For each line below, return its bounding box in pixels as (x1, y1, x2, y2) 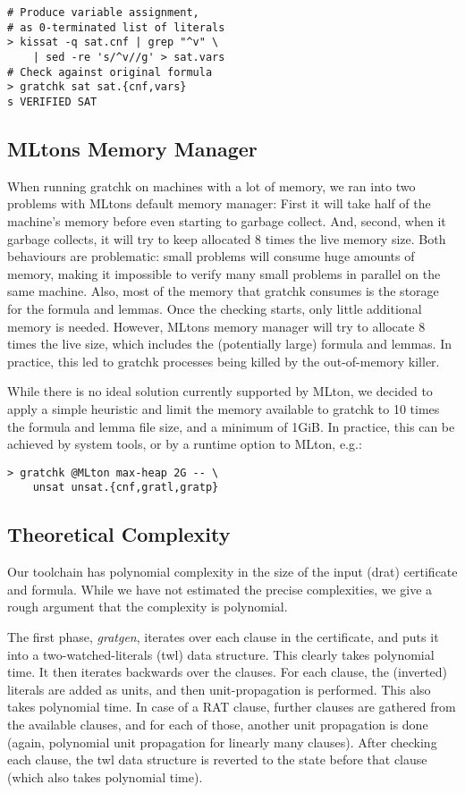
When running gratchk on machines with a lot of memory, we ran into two (7, 176, 416, 195)
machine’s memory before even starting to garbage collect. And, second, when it (7, 211, 446, 230)
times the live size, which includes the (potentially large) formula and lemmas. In (7, 334, 452, 353)
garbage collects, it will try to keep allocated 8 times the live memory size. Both (7, 229, 446, 248)
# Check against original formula (7, 65, 213, 79)
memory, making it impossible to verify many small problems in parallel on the (7, 264, 441, 283)
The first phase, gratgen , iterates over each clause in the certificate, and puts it (7, 628, 439, 645)
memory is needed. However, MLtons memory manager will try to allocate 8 (7, 316, 426, 335)
